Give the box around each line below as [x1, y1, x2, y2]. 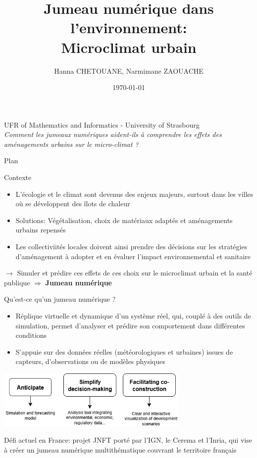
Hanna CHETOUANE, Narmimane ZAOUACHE [54, 65, 204, 76]
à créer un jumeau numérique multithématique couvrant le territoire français [4, 444, 237, 455]
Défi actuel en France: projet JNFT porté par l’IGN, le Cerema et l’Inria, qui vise [4, 435, 252, 445]
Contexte [4, 172, 32, 183]
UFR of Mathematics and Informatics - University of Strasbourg [4, 119, 200, 130]
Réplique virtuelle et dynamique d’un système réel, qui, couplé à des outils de [15, 311, 251, 321]
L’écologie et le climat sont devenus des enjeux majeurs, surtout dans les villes [15, 188, 254, 199]
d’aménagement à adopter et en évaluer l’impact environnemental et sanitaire [15, 251, 251, 261]
